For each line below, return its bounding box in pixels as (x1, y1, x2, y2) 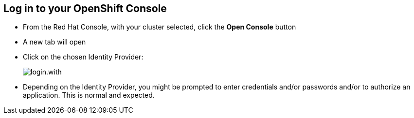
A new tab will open (23, 38, 86, 46)
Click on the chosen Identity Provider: (23, 53, 144, 61)
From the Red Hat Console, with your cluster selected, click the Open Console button (23, 23, 296, 31)
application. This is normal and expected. (23, 91, 155, 100)
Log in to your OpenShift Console (3, 2, 167, 15)
